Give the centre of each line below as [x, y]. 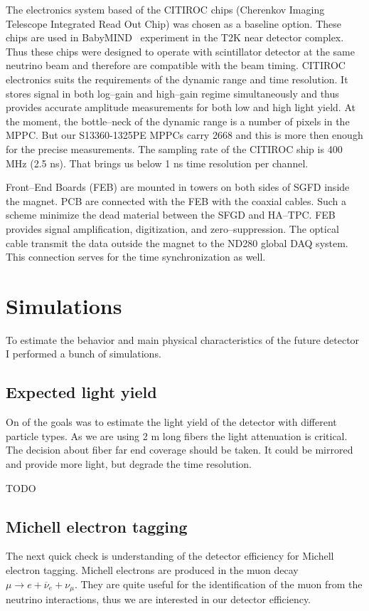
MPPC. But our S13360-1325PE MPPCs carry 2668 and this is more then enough [184, 135]
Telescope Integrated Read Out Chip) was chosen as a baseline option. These [173, 23]
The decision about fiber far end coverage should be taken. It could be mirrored [180, 450]
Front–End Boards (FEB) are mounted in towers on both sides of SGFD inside [178, 187]
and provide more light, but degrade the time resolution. [129, 463]
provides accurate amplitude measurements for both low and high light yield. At [181, 107]
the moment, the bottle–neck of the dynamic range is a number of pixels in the [178, 121]
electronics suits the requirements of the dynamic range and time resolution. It [177, 79]
